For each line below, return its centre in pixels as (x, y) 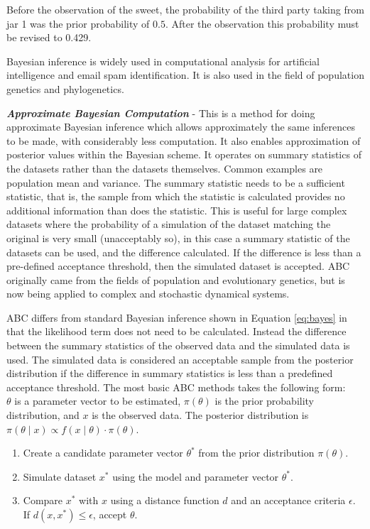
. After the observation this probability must (262, 23)
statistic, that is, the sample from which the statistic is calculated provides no (176, 196)
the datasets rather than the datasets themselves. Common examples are (165, 168)
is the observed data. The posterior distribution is (200, 415)
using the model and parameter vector (196, 476)
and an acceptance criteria (288, 500)
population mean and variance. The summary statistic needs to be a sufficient (176, 182)
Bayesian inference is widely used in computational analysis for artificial (163, 61)
